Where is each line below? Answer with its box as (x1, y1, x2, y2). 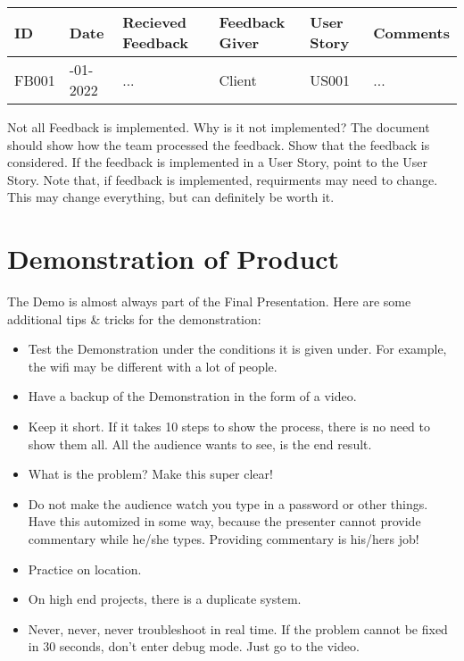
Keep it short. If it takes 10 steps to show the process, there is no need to (28, 417, 431, 436)
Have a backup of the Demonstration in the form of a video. (28, 387, 357, 406)
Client (219, 69, 257, 90)
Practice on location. (28, 559, 142, 578)
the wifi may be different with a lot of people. (28, 356, 278, 375)
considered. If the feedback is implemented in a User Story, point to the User (7, 153, 428, 172)
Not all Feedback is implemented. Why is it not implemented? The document (7, 118, 430, 136)
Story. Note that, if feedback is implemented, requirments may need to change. (7, 170, 438, 188)
